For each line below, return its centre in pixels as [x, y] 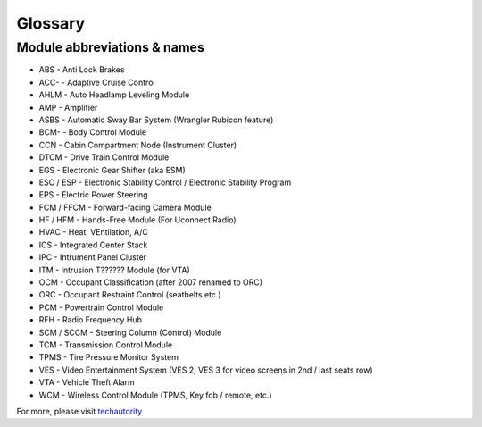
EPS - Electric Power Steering [93, 195]
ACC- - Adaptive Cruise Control [97, 82]
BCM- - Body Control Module [93, 132]
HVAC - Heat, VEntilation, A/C [94, 232]
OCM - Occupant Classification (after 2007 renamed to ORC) [151, 282]
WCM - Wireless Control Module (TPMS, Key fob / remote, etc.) [155, 395]
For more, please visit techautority [79, 411]
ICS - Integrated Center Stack [93, 245]
